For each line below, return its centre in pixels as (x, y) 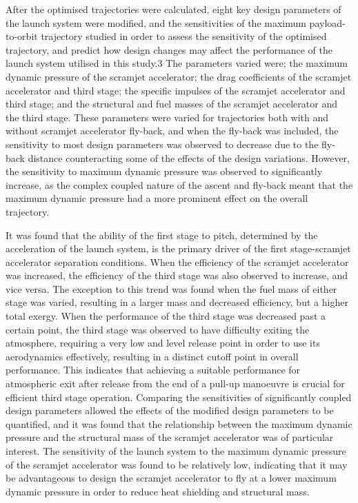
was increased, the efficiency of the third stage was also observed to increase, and (177, 275)
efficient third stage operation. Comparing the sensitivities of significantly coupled (179, 397)
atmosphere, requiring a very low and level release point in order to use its (163, 343)
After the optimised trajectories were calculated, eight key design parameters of (173, 9)
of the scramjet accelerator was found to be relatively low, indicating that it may (177, 464)
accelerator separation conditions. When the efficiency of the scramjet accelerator (177, 261)
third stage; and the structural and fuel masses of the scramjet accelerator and (171, 104)
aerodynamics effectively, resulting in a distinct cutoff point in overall (152, 356)
